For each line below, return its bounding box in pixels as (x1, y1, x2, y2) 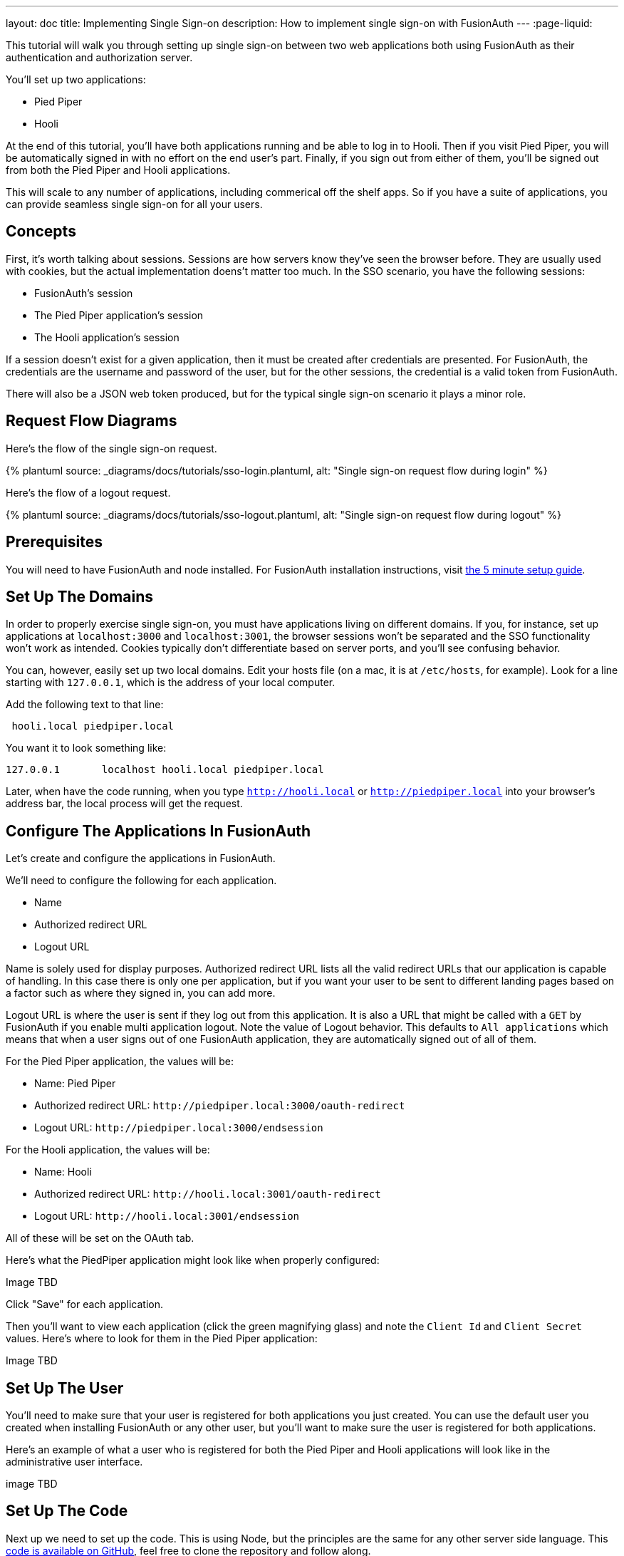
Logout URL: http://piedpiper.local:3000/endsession (34, 1121, 323, 1134)
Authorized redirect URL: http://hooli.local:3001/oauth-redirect (34, 1188, 381, 1200)
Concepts (6, 222, 76, 241)
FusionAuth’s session (34, 286, 133, 299)
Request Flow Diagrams (6, 412, 177, 430)
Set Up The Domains (6, 587, 154, 606)
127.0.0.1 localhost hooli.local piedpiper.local (6, 764, 324, 776)
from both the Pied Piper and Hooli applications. (6, 164, 231, 176)
